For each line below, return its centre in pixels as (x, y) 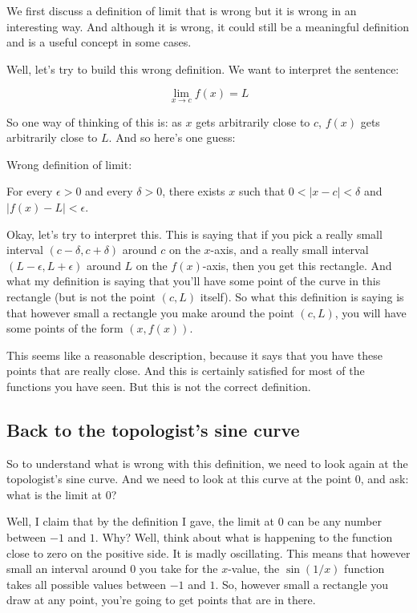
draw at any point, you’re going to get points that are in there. (161, 600)
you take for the (178, 569)
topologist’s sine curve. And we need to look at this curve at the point (179, 479)
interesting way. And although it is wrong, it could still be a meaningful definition (208, 26)
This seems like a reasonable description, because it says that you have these (194, 355)
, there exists (194, 191)
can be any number (334, 521)
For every (30, 191)
